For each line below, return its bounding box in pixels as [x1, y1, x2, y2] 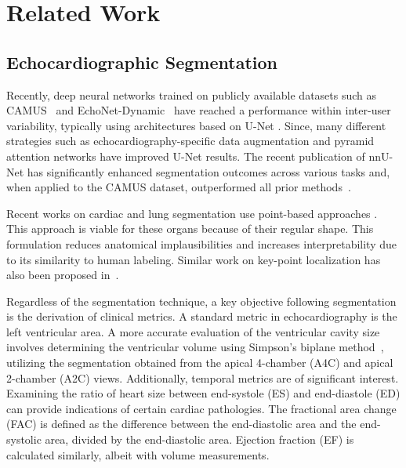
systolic [6, 431, 42, 448]
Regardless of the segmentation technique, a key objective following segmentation [6, 292, 397, 309]
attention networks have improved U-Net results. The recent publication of [6, 147, 365, 164]
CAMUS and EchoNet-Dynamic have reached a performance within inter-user [6, 102, 391, 118]
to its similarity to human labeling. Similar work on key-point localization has [6, 251, 381, 267]
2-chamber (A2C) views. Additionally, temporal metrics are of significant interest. [6, 369, 399, 386]
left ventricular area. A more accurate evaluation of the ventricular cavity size [6, 323, 380, 339]
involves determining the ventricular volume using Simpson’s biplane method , [6, 339, 384, 355]
